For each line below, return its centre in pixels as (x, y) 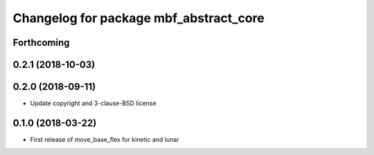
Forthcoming (41, 43)
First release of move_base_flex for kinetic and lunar (105, 139)
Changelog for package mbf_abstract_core (139, 18)
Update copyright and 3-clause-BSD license (93, 103)
